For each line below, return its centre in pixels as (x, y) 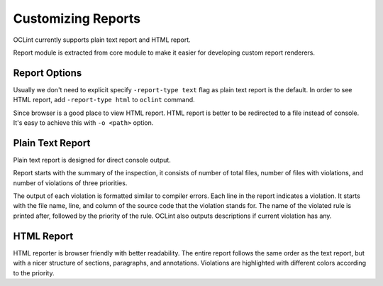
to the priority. (34, 273)
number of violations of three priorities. (70, 183)
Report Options (48, 73)
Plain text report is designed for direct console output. (92, 160)
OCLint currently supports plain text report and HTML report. (102, 40)
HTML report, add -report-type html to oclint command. (104, 100)
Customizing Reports (77, 18)
